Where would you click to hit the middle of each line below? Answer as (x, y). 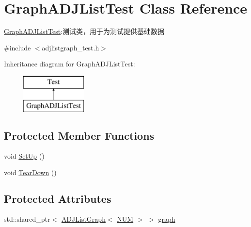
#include (17, 47)
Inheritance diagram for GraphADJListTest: (70, 64)
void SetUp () (24, 156)
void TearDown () (30, 172)
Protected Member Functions (79, 136)
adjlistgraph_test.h (71, 47)
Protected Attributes (58, 198)
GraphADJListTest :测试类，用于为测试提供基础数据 (84, 31)
